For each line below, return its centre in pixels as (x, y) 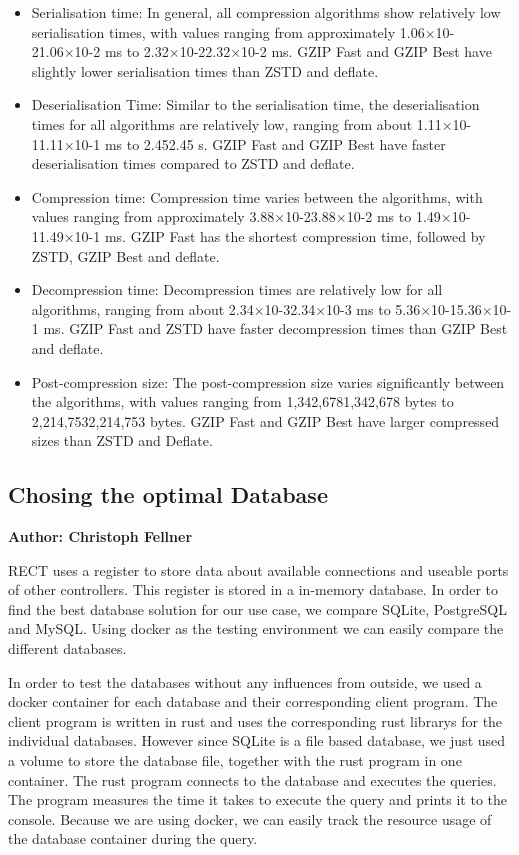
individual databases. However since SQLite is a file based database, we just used (257, 740)
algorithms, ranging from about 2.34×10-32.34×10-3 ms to (211, 308)
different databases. (67, 648)
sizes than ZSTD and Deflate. (122, 440)
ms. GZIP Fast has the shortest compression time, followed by (295, 235)
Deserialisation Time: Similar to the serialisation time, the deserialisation (255, 104)
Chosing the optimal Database (168, 494)
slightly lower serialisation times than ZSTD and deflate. (205, 70)
